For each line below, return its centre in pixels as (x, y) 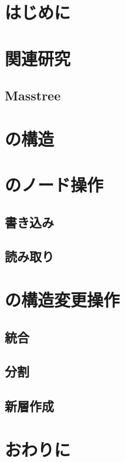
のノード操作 (54, 185)
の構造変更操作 (62, 300)
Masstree (33, 95)
